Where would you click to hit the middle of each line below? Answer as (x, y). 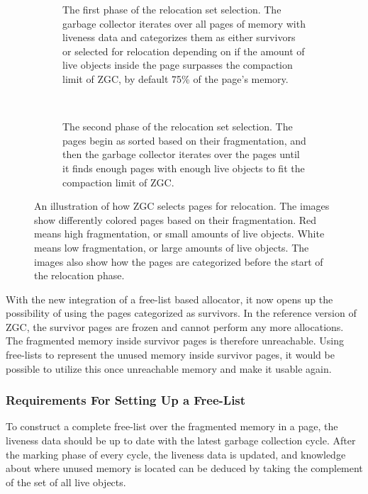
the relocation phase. (79, 275)
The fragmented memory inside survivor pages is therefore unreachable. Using (175, 341)
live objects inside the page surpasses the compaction (178, 65)
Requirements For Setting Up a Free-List (126, 400)
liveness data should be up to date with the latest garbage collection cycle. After (181, 440)
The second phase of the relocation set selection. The (178, 127)
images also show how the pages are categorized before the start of (179, 261)
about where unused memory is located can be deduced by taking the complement (184, 468)
